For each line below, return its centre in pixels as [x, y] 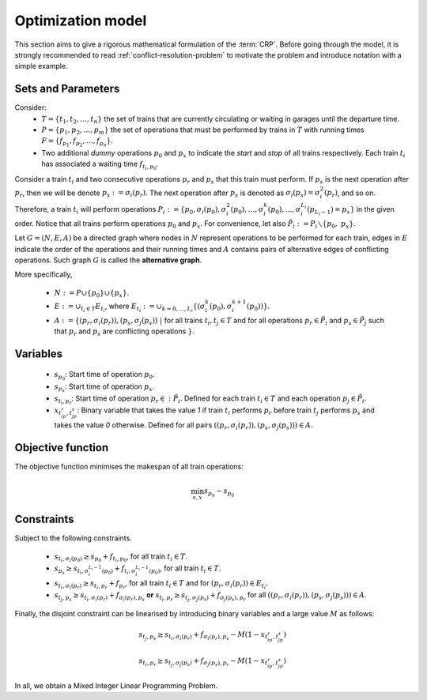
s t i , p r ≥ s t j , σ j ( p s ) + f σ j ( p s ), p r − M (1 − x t [203, 662]
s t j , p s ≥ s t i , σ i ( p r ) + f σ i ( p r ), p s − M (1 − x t [203, 636]
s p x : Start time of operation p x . [104, 388]
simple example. [41, 66]
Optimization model [81, 21]
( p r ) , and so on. [350, 194]
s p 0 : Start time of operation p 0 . [104, 376]
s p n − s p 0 [219, 493]
